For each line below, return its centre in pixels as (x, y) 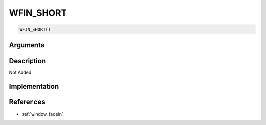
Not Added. (21, 72)
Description (28, 61)
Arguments (27, 45)
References (27, 102)
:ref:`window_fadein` (42, 114)
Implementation (34, 86)
